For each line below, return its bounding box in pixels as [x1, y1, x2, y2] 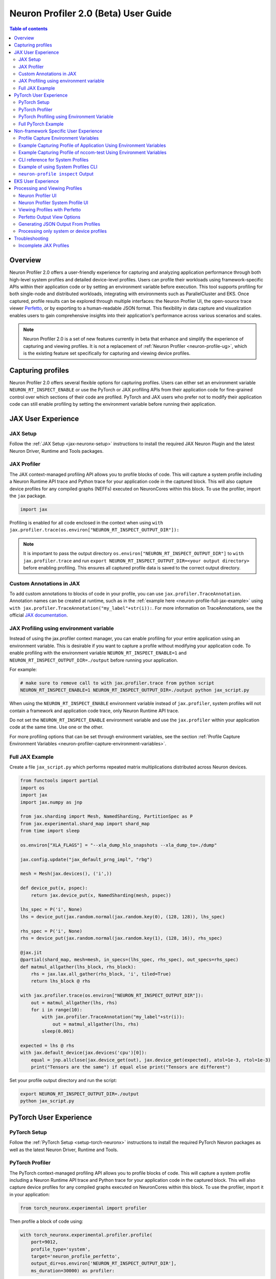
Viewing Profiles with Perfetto [18, 207, 81, 213]
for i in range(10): [31, 1007, 83, 1012]
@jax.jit [20, 950, 42, 955]
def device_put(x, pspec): [20, 885, 88, 891]
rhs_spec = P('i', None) [20, 928, 83, 934]
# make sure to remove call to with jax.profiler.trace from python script [20, 680, 215, 686]
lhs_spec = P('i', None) [20, 907, 83, 913]
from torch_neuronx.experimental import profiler [20, 1205, 147, 1211]
